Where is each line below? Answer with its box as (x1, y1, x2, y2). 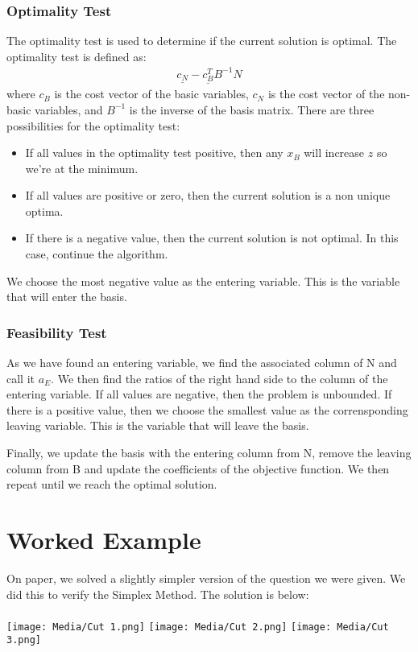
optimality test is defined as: (6, 47, 147, 64)
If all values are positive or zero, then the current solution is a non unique (25, 187, 391, 204)
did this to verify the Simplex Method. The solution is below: (6, 585, 309, 602)
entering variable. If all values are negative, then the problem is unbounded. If (6, 386, 392, 402)
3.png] (6, 634, 41, 646)
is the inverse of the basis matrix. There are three (129, 101, 375, 118)
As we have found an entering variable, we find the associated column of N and (6, 354, 397, 371)
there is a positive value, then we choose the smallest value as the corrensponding (6, 401, 408, 418)
